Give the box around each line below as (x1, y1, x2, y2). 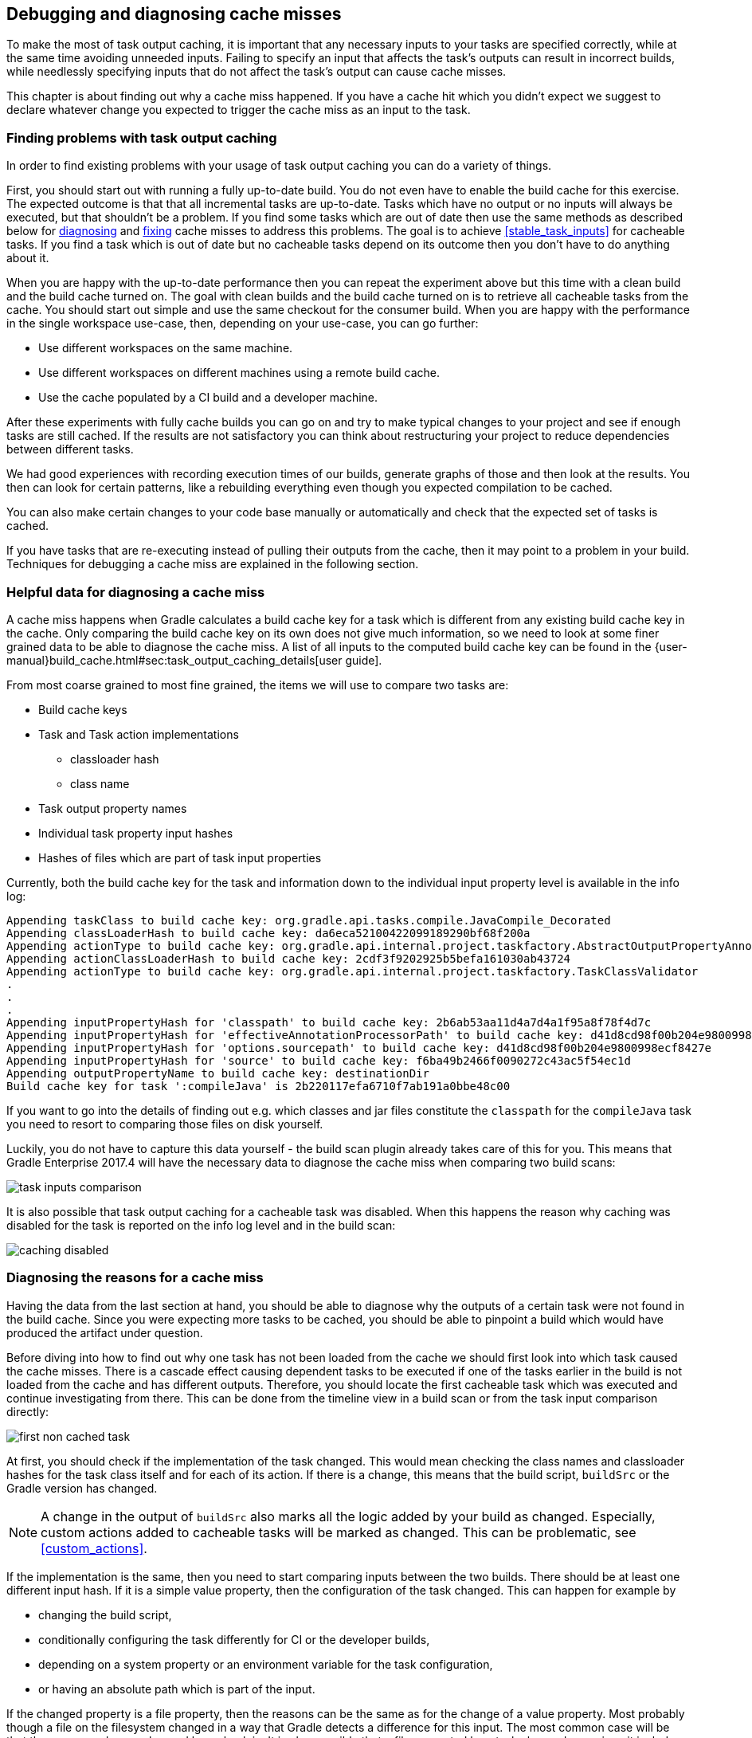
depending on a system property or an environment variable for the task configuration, (38, 1657, 493, 1671)
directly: (6, 1404, 49, 1418)
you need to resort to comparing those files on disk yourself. (6, 1116, 323, 1131)
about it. (6, 251, 49, 265)
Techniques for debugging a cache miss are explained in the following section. (6, 557, 419, 571)
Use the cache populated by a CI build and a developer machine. (38, 390, 378, 405)
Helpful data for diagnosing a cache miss (6, 583, 265, 600)
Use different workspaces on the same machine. (38, 341, 293, 355)
